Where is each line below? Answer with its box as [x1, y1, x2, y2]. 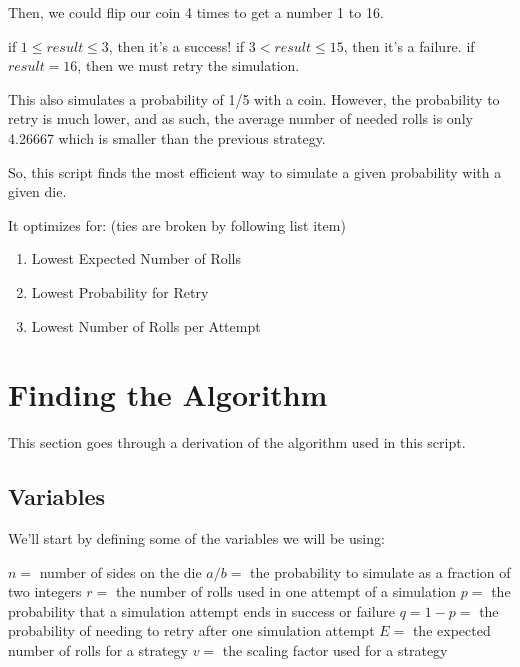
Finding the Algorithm [8, 374, 328, 415]
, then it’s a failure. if [343, 35, 475, 56]
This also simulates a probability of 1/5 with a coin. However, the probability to [8, 88, 500, 109]
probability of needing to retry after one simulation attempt [8, 620, 375, 641]
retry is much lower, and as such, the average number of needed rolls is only [8, 108, 473, 129]
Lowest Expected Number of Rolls [31, 248, 241, 269]
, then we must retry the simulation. [77, 55, 300, 76]
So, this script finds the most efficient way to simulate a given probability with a [8, 161, 502, 182]
